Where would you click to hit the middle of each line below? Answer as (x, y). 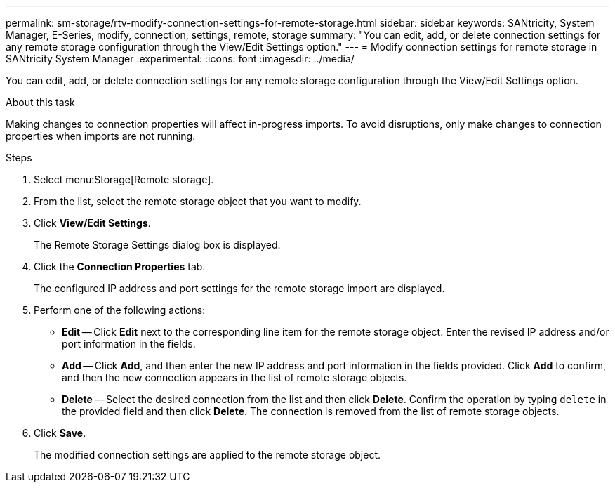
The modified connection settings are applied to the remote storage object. (207, 455)
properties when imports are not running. (101, 136)
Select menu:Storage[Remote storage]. (124, 179)
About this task (40, 102)
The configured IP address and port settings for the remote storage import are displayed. (239, 288)
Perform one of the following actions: (120, 310)
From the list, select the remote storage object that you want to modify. (198, 201)
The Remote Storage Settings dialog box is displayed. (157, 245)
